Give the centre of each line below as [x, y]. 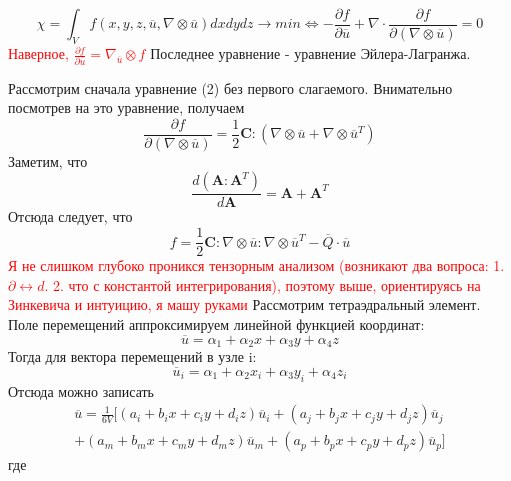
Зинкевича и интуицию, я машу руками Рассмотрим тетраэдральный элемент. [244, 304]
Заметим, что [48, 160]
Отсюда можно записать [81, 390]
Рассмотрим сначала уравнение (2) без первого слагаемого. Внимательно [230, 87]
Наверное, [38, 53]
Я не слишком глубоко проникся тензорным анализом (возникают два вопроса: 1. [256, 265]
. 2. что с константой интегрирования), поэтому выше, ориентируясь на [262, 284]
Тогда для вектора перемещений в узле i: [132, 356]
